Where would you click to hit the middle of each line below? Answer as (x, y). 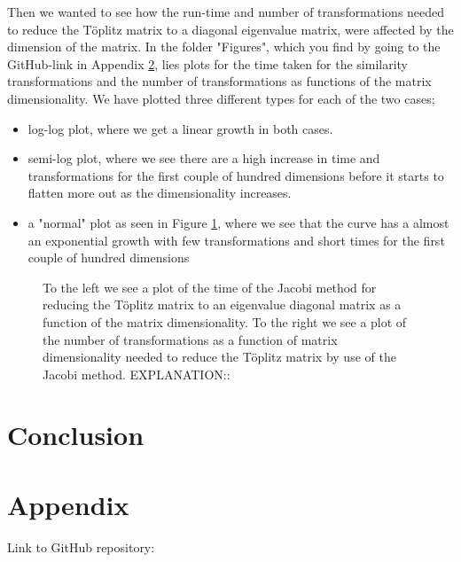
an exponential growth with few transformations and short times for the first (236, 240)
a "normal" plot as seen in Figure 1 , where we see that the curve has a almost (238, 222)
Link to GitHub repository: (81, 546)
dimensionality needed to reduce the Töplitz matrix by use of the (219, 357)
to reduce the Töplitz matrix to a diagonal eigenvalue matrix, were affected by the (230, 29)
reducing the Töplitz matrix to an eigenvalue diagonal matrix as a (222, 304)
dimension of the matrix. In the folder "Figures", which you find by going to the (224, 47)
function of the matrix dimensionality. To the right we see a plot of (225, 321)
